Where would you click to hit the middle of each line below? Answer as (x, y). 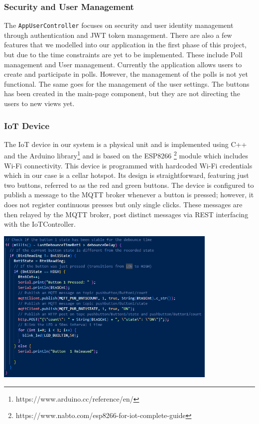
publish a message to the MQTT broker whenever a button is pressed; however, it (129, 195)
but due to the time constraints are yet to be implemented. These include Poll (123, 55)
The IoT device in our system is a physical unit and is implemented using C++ (126, 144)
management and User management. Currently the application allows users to (123, 64)
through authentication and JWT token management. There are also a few (118, 35)
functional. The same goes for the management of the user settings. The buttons (127, 83)
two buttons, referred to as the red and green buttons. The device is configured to (129, 185)
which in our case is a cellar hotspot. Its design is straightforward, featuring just (127, 175)
